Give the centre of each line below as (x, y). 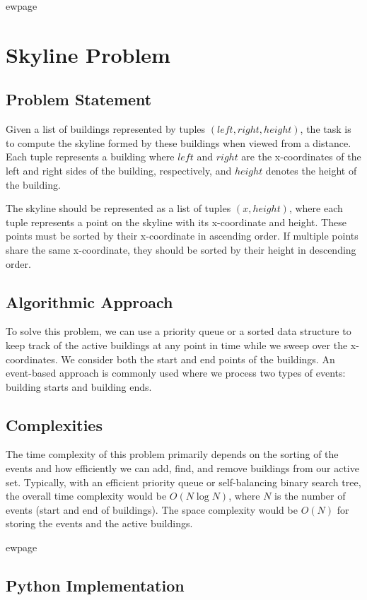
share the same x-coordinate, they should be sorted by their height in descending (181, 249)
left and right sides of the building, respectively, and (119, 170)
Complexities (54, 424)
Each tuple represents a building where (90, 157)
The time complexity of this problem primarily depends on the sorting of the (172, 454)
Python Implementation (95, 586)
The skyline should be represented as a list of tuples (118, 208)
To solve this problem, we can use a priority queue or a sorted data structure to (179, 331)
